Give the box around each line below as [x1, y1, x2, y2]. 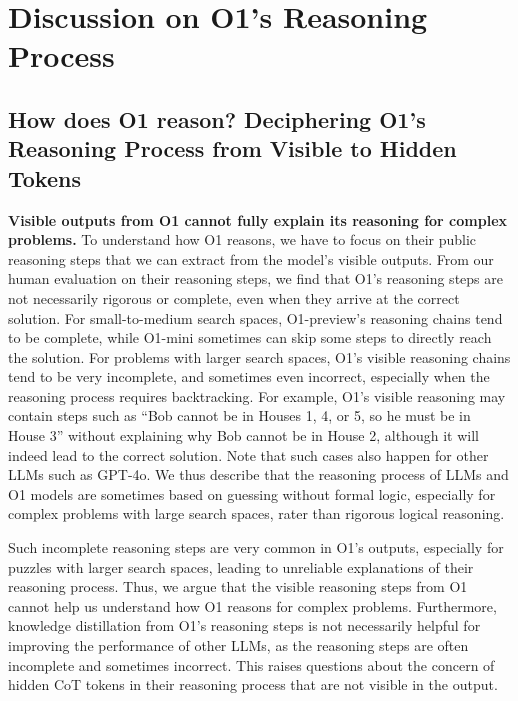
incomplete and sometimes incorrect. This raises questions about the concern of [8, 654, 495, 675]
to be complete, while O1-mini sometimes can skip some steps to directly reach [8, 327, 492, 348]
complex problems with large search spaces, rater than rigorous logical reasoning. [8, 503, 505, 524]
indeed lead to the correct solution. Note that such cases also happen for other [8, 444, 489, 465]
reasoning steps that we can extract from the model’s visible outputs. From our [8, 248, 494, 269]
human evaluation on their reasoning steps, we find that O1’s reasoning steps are [8, 268, 503, 289]
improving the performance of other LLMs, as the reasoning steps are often [8, 635, 469, 656]
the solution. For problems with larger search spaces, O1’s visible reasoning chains [8, 346, 511, 367]
